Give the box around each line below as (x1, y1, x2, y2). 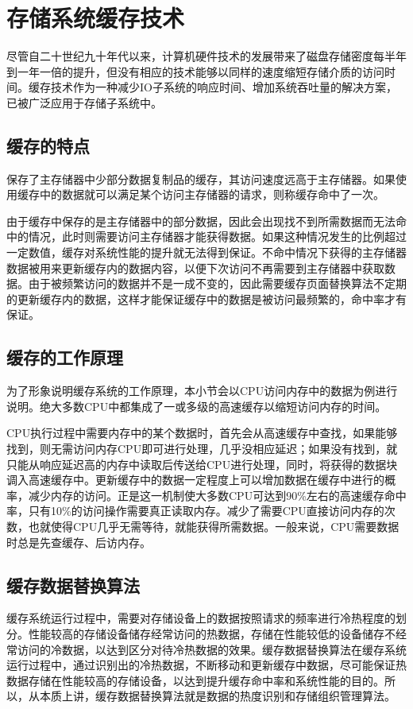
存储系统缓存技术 (6, 2, 185, 34)
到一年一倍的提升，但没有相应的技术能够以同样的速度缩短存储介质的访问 (6, 63, 384, 79)
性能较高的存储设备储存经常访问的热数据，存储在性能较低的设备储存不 (28, 625, 396, 641)
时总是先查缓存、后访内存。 (6, 533, 151, 550)
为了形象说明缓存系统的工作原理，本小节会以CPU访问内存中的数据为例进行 (6, 382, 398, 399)
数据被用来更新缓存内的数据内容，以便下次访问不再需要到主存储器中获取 (6, 259, 384, 276)
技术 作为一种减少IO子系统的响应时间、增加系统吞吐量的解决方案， (50, 79, 397, 95)
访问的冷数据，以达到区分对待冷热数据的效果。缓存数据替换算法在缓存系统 (17, 641, 407, 657)
